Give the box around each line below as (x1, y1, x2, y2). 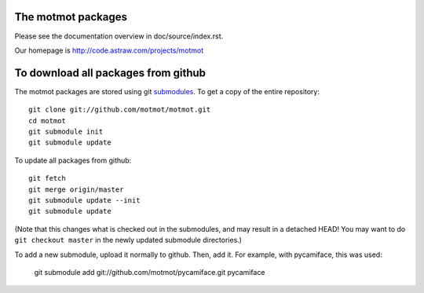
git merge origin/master (28, 185, 124, 194)
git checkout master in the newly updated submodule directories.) (14, 236, 243, 245)
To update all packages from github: (14, 156, 132, 165)
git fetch (28, 174, 66, 183)
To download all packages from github (14, 66, 207, 79)
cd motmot (28, 116, 66, 125)
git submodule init (28, 126, 104, 136)
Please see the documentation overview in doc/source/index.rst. (14, 31, 224, 41)
